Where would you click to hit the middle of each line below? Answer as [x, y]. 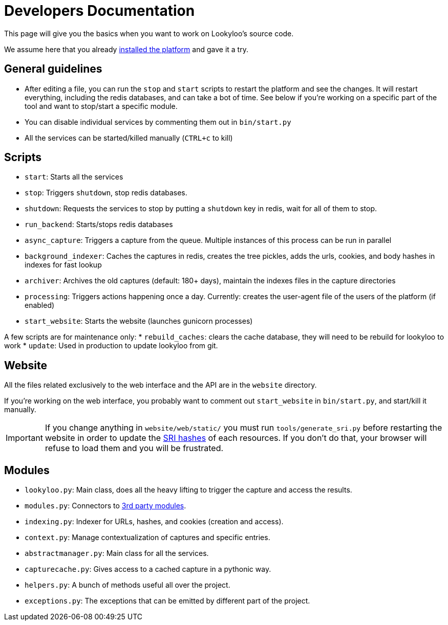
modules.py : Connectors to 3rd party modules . [105, 506]
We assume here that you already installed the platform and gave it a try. [126, 49]
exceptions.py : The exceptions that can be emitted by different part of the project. [167, 601]
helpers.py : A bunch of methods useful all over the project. [127, 585]
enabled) [40, 305]
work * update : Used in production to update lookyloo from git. [111, 346]
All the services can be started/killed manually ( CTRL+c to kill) [129, 138]
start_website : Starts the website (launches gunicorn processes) [139, 321]
